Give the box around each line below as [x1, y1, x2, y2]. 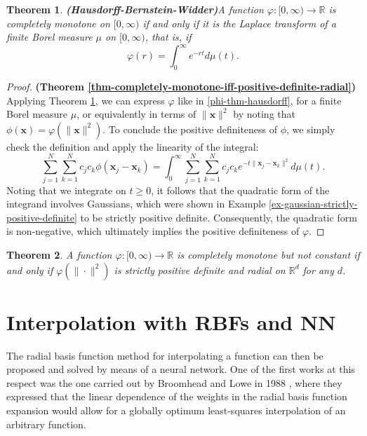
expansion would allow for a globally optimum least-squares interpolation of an [6, 403, 346, 418]
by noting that [233, 107, 295, 121]
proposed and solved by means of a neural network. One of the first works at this [6, 362, 355, 376]
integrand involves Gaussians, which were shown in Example [6, 196, 266, 211]
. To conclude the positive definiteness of [102, 121, 278, 136]
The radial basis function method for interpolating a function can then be [6, 348, 323, 362]
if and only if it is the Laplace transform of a [142, 15, 336, 30]
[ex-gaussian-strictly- [269, 196, 358, 211]
